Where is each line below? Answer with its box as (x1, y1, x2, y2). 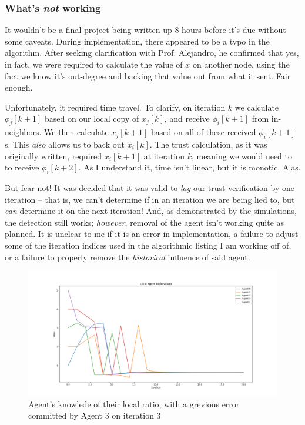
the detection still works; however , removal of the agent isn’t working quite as (5, 216, 284, 228)
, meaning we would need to (191, 149, 293, 162)
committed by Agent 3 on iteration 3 (28, 409, 161, 421)
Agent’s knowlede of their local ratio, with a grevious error (28, 397, 240, 410)
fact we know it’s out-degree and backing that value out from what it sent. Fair (5, 69, 291, 82)
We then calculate (44, 126, 109, 138)
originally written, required (5, 149, 102, 162)
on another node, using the (192, 58, 290, 70)
